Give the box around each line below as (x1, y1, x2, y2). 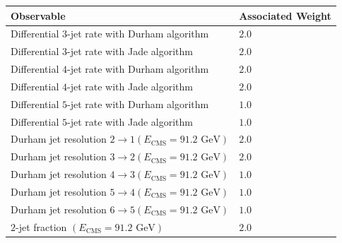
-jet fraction (16, 219, 67, 234)
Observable (11, 8, 66, 23)
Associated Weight (239, 8, 331, 23)
